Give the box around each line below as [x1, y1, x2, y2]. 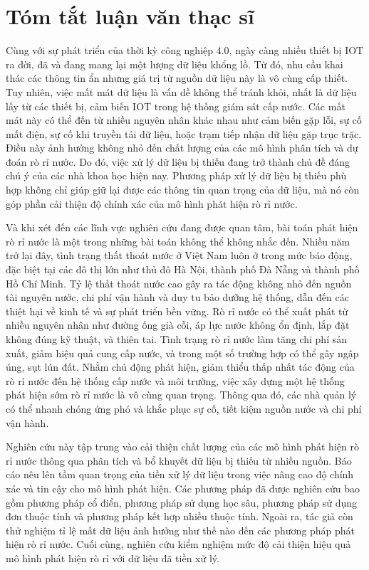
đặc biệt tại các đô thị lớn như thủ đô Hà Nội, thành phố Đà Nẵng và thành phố [6, 262, 360, 277]
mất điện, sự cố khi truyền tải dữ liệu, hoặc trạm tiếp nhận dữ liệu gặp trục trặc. [6, 126, 362, 141]
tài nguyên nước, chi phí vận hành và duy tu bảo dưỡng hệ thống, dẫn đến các [6, 290, 349, 305]
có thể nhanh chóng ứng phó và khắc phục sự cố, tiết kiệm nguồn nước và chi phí [6, 401, 362, 416]
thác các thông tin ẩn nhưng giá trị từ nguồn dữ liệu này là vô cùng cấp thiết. [6, 70, 348, 85]
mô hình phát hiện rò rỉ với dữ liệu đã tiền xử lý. [6, 550, 219, 565]
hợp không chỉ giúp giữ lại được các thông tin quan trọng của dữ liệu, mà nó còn [6, 182, 360, 197]
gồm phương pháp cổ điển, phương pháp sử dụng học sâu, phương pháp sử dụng [6, 495, 358, 510]
